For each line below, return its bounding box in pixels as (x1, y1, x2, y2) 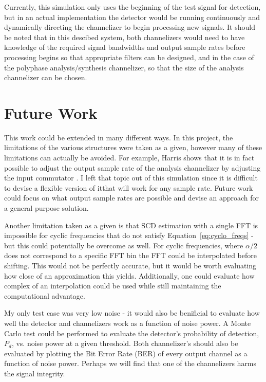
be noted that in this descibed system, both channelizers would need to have (4, 31, 245, 42)
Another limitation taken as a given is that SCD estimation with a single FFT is (4, 220, 258, 230)
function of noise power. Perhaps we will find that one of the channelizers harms (4, 358, 257, 369)
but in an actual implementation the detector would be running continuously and (4, 11, 260, 22)
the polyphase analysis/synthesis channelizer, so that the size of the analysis (4, 62, 244, 72)
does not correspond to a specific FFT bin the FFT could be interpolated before (4, 250, 257, 261)
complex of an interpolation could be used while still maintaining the (4, 280, 221, 291)
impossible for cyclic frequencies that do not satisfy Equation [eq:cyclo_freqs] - (4, 230, 254, 241)
